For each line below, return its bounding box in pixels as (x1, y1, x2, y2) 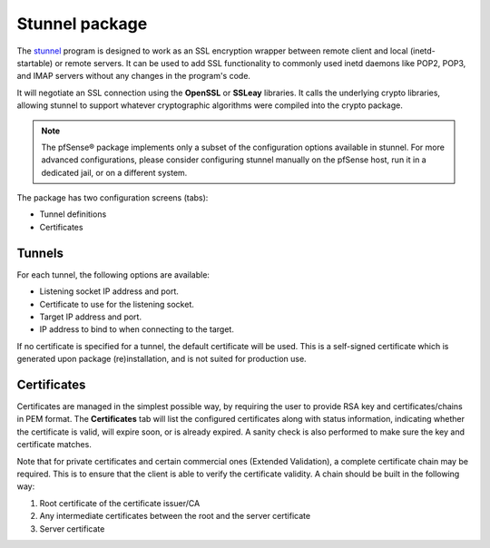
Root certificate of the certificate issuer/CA (39, 497, 201, 508)
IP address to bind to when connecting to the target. (39, 324, 235, 335)
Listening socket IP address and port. (39, 286, 179, 297)
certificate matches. (16, 439, 93, 450)
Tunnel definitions (39, 209, 107, 220)
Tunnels (16, 245, 64, 260)
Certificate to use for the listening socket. (39, 298, 194, 309)
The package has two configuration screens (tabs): (16, 192, 209, 203)
